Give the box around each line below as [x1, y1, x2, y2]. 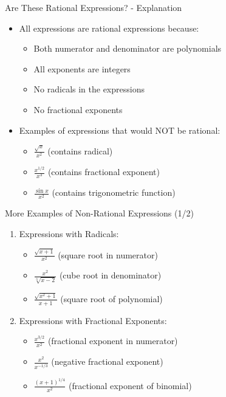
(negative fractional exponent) [51, 355, 163, 368]
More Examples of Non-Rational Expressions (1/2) [5, 207, 194, 219]
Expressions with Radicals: [19, 227, 119, 240]
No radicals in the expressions [33, 83, 145, 95]
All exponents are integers [33, 62, 131, 75]
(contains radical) [47, 144, 113, 157]
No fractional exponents [33, 103, 123, 116]
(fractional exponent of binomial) [69, 379, 192, 392]
